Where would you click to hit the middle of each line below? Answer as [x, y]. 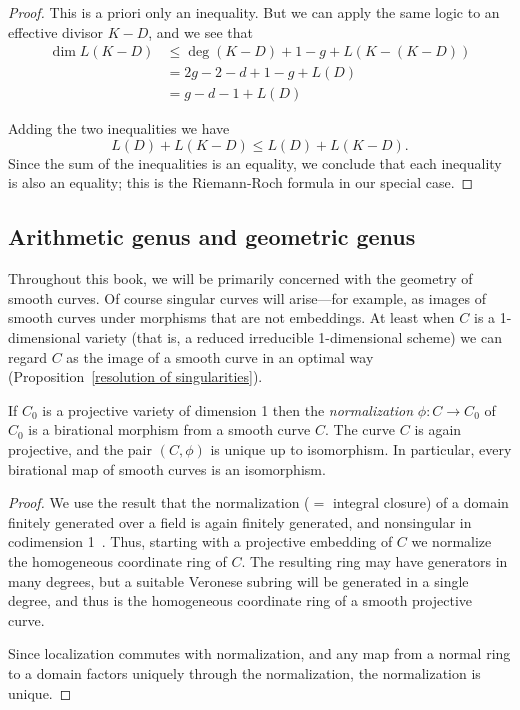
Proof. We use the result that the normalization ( [159, 502]
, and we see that [200, 31]
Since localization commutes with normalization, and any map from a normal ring [259, 653]
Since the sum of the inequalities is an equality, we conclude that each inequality [255, 162]
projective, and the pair [80, 449]
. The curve [360, 429]
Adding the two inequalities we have [119, 128]
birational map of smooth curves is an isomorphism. [167, 468]
